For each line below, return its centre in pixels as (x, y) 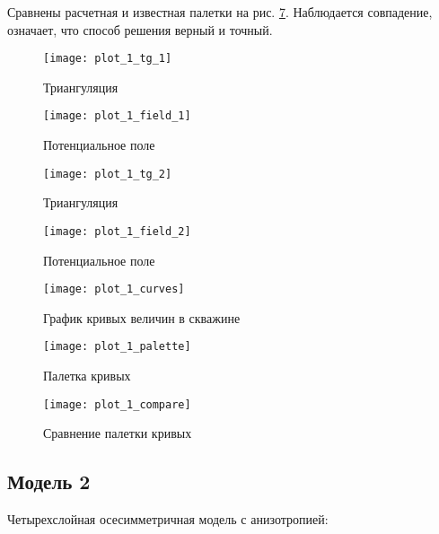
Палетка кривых (87, 376)
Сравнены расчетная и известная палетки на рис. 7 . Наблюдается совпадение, (220, 12)
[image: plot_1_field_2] (117, 231)
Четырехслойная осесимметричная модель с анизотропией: (168, 519)
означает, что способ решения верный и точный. (140, 29)
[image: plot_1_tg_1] (108, 59)
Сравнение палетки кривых (118, 433)
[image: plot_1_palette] (117, 347)
